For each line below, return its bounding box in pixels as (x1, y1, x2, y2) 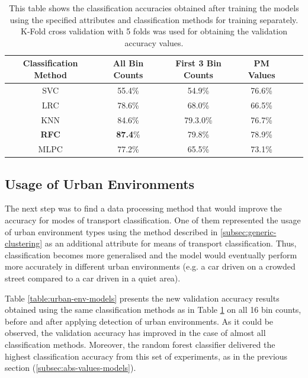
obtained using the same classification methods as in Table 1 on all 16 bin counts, (5, 303, 301, 316)
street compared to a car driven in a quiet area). (5, 272, 181, 284)
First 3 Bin (175, 57, 222, 69)
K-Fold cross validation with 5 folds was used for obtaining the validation (21, 25, 287, 37)
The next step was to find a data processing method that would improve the (5, 202, 282, 214)
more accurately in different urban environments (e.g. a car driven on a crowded (5, 260, 296, 273)
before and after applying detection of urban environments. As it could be (5, 315, 274, 327)
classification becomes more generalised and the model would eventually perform (5, 248, 297, 261)
